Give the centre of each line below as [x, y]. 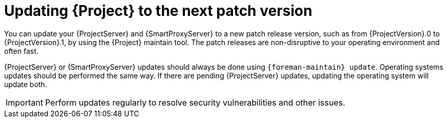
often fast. [21, 51]
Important [24, 102]
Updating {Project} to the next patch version [158, 11]
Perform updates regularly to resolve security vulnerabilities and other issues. [195, 102]
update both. [26, 84]
